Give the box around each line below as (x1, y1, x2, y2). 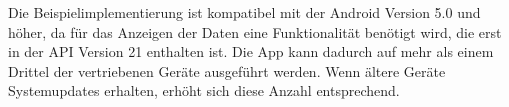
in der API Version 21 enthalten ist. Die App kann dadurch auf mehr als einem (8, 41, 494, 62)
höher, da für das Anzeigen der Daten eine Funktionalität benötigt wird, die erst (8, 21, 502, 42)
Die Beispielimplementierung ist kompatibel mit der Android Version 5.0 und (8, 2, 481, 22)
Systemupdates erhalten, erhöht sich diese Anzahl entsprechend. (8, 80, 400, 101)
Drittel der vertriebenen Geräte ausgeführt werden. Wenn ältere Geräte (8, 60, 446, 81)
